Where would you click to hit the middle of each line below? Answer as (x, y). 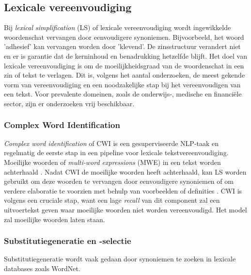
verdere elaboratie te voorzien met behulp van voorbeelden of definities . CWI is (123, 190)
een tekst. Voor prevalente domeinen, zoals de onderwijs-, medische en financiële (123, 94)
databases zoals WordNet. (42, 268)
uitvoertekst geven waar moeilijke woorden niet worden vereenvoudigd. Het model (125, 209)
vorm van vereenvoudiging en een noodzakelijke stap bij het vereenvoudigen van (122, 84)
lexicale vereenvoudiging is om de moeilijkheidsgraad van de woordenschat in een (124, 65)
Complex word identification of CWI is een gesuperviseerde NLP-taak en (111, 143)
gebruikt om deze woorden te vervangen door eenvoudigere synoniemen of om (119, 181)
